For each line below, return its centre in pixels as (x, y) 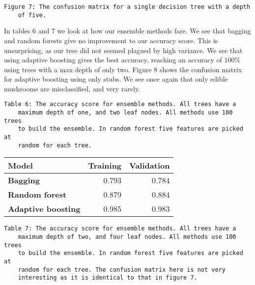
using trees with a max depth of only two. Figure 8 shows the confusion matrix (123, 69)
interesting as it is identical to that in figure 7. (108, 278)
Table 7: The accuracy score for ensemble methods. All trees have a (120, 229)
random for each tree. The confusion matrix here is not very (122, 270)
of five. (32, 15)
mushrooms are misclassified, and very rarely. (72, 88)
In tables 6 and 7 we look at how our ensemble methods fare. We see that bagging (127, 31)
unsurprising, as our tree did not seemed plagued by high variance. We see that (123, 50)
